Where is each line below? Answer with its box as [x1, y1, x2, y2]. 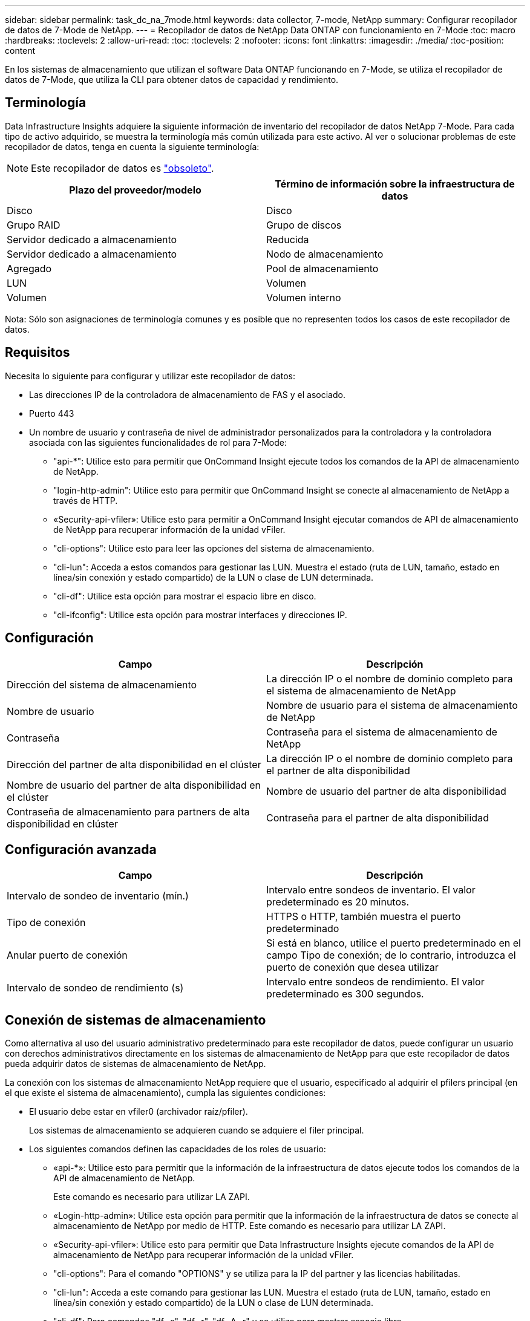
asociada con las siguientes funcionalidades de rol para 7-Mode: [29, 437, 287, 448]
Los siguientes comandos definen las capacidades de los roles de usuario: [29, 1144, 326, 1155]
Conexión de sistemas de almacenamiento [5, 1012, 266, 1028]
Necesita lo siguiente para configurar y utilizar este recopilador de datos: [5, 370, 295, 381]
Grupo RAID [7, 218, 61, 231]
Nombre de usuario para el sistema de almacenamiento [266, 699, 518, 711]
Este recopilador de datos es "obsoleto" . [31, 161, 214, 174]
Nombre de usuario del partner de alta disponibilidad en [7, 778, 261, 791]
